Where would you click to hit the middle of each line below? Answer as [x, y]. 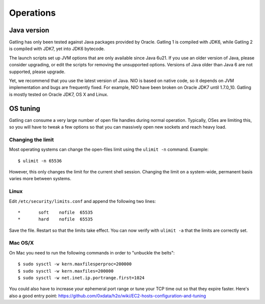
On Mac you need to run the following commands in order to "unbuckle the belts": [92, 252]
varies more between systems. [40, 179]
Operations [32, 13]
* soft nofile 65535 [55, 212]
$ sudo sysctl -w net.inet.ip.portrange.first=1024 [81, 278]
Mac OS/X [21, 243]
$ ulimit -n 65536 [40, 161]
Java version [29, 30]
